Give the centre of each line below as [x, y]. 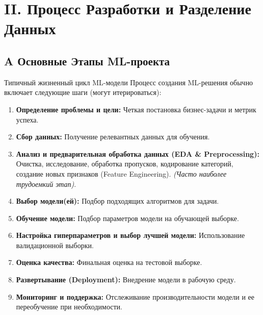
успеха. [27, 119]
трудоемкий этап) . [46, 184]
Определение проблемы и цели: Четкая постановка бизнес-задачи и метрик [136, 109]
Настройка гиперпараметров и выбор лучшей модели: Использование [130, 235]
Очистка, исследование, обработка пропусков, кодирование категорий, [125, 164]
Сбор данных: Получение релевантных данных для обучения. [113, 137]
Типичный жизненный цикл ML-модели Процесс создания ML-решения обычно [129, 82]
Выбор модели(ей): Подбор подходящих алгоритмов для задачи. [117, 201]
